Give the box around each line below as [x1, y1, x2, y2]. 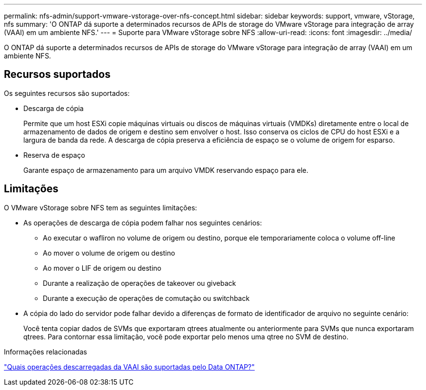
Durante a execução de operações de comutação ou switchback [43, 294, 250, 302]
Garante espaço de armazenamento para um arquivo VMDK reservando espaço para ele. [23, 166, 309, 174]
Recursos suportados [4, 68, 111, 81]
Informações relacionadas [4, 347, 87, 356]
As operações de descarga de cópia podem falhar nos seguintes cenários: [23, 218, 262, 227]
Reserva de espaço [23, 150, 85, 159]
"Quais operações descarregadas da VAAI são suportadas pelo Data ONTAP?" [4, 362, 255, 371]
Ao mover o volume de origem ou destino [43, 248, 175, 257]
